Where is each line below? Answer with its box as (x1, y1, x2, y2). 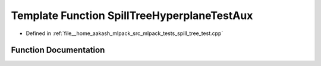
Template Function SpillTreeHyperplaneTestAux (11, 9, 253, 22)
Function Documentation (11, 45, 105, 55)
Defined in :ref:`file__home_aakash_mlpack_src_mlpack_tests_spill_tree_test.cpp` (26, 30, 224, 37)
